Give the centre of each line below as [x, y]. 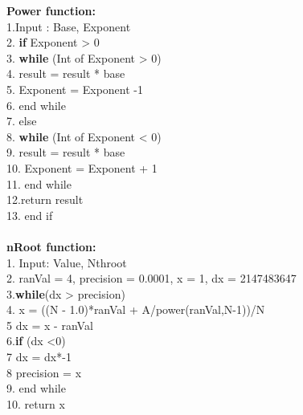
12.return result [45, 199]
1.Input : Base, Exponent [69, 26]
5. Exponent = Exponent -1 [75, 89]
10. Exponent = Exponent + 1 [82, 167]
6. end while [36, 105]
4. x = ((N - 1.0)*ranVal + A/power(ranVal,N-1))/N [136, 309]
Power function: [51, 10]
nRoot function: [51, 246]
